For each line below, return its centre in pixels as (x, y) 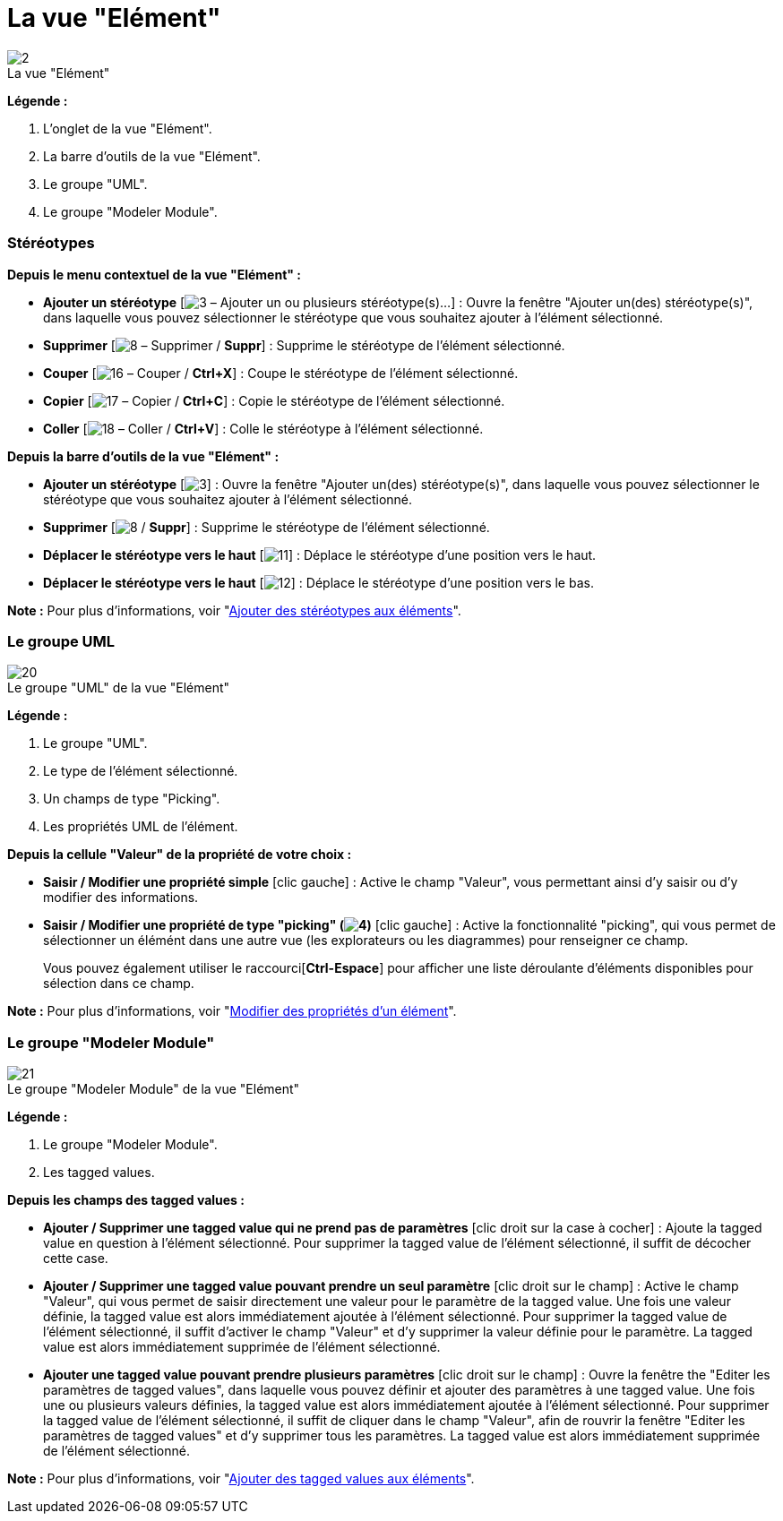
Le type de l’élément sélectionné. (141, 771)
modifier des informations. (121, 898)
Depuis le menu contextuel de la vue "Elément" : (154, 274)
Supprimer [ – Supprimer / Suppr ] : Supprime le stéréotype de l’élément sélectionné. (304, 345)
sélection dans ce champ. (119, 984)
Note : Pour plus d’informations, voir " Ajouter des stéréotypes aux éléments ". (234, 610)
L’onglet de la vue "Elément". (128, 128)
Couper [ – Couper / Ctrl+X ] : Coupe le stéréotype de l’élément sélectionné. (281, 373)
